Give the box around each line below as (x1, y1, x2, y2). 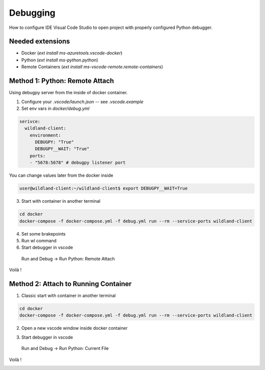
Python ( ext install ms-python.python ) (21, 57, 98, 63)
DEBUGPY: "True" (35, 139, 74, 145)
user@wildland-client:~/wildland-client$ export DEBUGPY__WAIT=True (19, 185, 188, 191)
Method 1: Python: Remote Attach (9, 77, 114, 85)
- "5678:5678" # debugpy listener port (29, 160, 126, 165)
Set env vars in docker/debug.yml (21, 106, 90, 111)
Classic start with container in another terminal (21, 292, 116, 299)
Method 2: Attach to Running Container (9, 280, 132, 288)
